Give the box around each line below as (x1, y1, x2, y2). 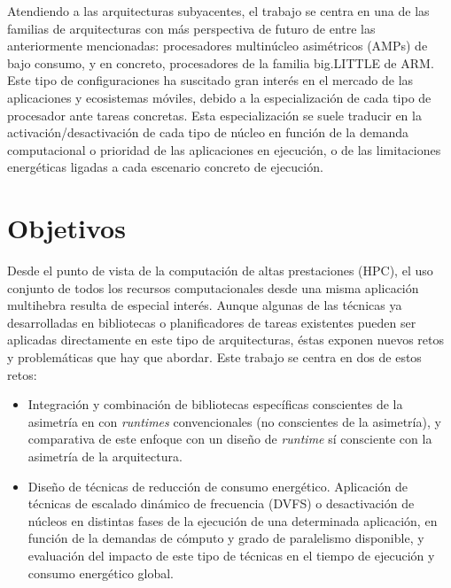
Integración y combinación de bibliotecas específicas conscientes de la (27, 395, 403, 414)
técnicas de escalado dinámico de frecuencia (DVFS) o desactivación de (27, 494, 415, 513)
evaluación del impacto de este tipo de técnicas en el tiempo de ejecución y (27, 545, 435, 564)
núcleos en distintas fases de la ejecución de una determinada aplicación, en (27, 511, 438, 530)
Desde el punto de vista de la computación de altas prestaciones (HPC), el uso (7, 261, 433, 280)
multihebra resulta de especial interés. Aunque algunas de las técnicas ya (7, 296, 402, 314)
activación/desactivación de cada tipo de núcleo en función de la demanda (7, 123, 409, 142)
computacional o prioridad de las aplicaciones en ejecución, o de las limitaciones (7, 140, 441, 159)
